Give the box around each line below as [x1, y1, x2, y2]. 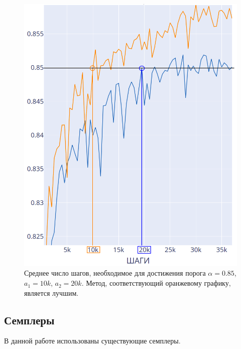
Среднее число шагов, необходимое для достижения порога [24, 268, 206, 278]
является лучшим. [24, 287, 79, 298]
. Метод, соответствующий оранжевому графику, [81, 278, 231, 288]
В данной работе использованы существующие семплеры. [4, 335, 181, 346]
